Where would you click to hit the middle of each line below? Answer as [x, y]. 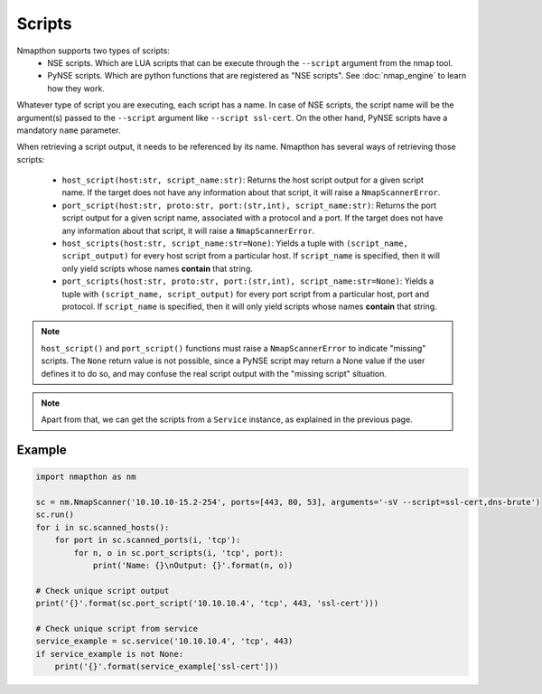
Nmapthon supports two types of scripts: [93, 51]
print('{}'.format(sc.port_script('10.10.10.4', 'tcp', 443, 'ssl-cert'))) [207, 604]
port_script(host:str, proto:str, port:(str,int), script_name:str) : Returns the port [249, 205]
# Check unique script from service [117, 628]
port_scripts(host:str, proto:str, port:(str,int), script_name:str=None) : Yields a [248, 281]
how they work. [76, 88]
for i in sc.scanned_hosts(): [103, 527]
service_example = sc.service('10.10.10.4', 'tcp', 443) [164, 641]
